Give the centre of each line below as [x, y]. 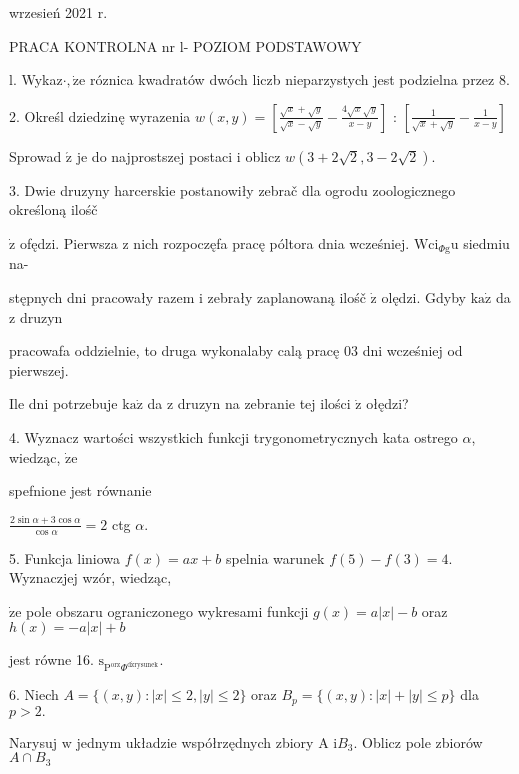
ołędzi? [387, 403]
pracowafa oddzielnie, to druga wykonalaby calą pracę [174, 350]
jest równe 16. [51, 659]
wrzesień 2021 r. [58, 12]
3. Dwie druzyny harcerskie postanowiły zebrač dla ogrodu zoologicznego [232, 189]
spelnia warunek [275, 557]
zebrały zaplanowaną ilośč [286, 297]
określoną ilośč [53, 209]
